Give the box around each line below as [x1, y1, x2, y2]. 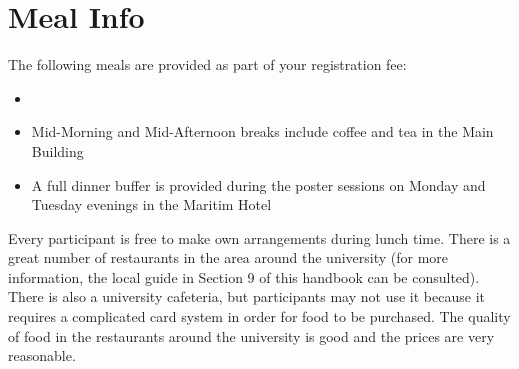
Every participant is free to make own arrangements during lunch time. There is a [8, 227, 511, 248]
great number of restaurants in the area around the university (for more [8, 247, 449, 268]
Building [31, 140, 84, 161]
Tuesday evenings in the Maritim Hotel [31, 194, 272, 215]
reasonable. [8, 345, 76, 366]
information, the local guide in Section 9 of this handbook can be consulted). [8, 266, 480, 287]
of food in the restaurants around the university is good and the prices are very [8, 325, 495, 346]
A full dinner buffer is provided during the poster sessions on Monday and [31, 174, 486, 195]
